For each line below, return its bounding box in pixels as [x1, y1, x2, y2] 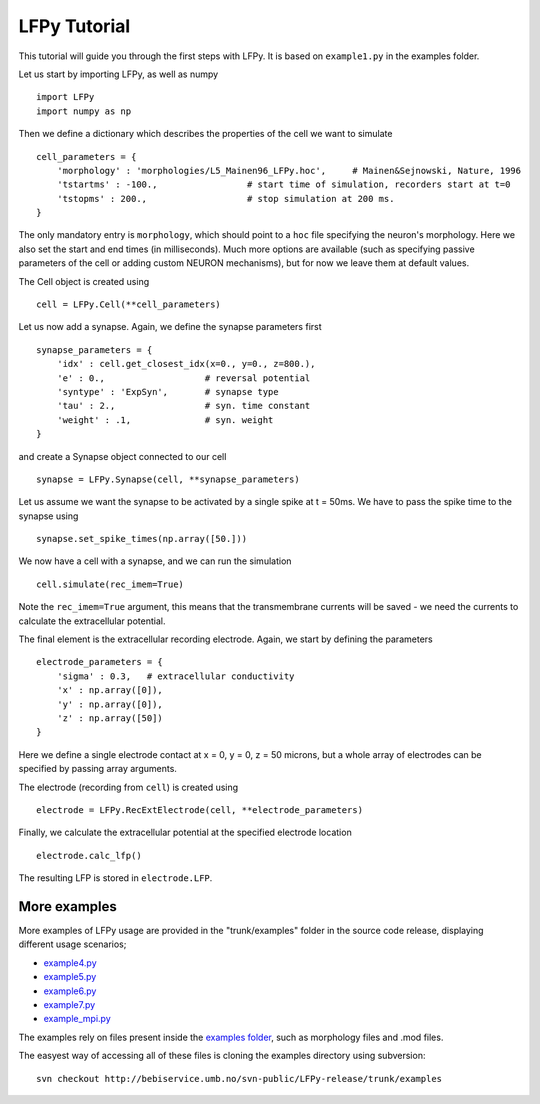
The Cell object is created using [18, 275, 150, 287]
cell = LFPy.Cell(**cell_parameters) [36, 299, 222, 310]
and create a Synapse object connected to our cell [18, 450, 227, 462]
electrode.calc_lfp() [36, 850, 142, 861]
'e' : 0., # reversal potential [56, 372, 311, 384]
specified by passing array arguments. [18, 763, 177, 775]
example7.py [43, 998, 96, 1010]
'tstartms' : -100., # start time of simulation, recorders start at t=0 [56, 179, 511, 190]
